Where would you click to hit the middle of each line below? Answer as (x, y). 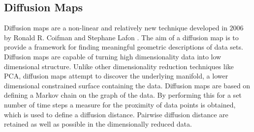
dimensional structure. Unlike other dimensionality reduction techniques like (119, 66)
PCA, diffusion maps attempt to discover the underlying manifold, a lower (116, 76)
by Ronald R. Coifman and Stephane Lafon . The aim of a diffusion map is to (121, 37)
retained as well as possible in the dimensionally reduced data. (98, 124)
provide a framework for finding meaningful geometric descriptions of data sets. (124, 47)
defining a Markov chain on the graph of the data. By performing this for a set (123, 95)
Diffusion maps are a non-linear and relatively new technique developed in (116, 28)
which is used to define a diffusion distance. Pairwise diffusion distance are (116, 114)
